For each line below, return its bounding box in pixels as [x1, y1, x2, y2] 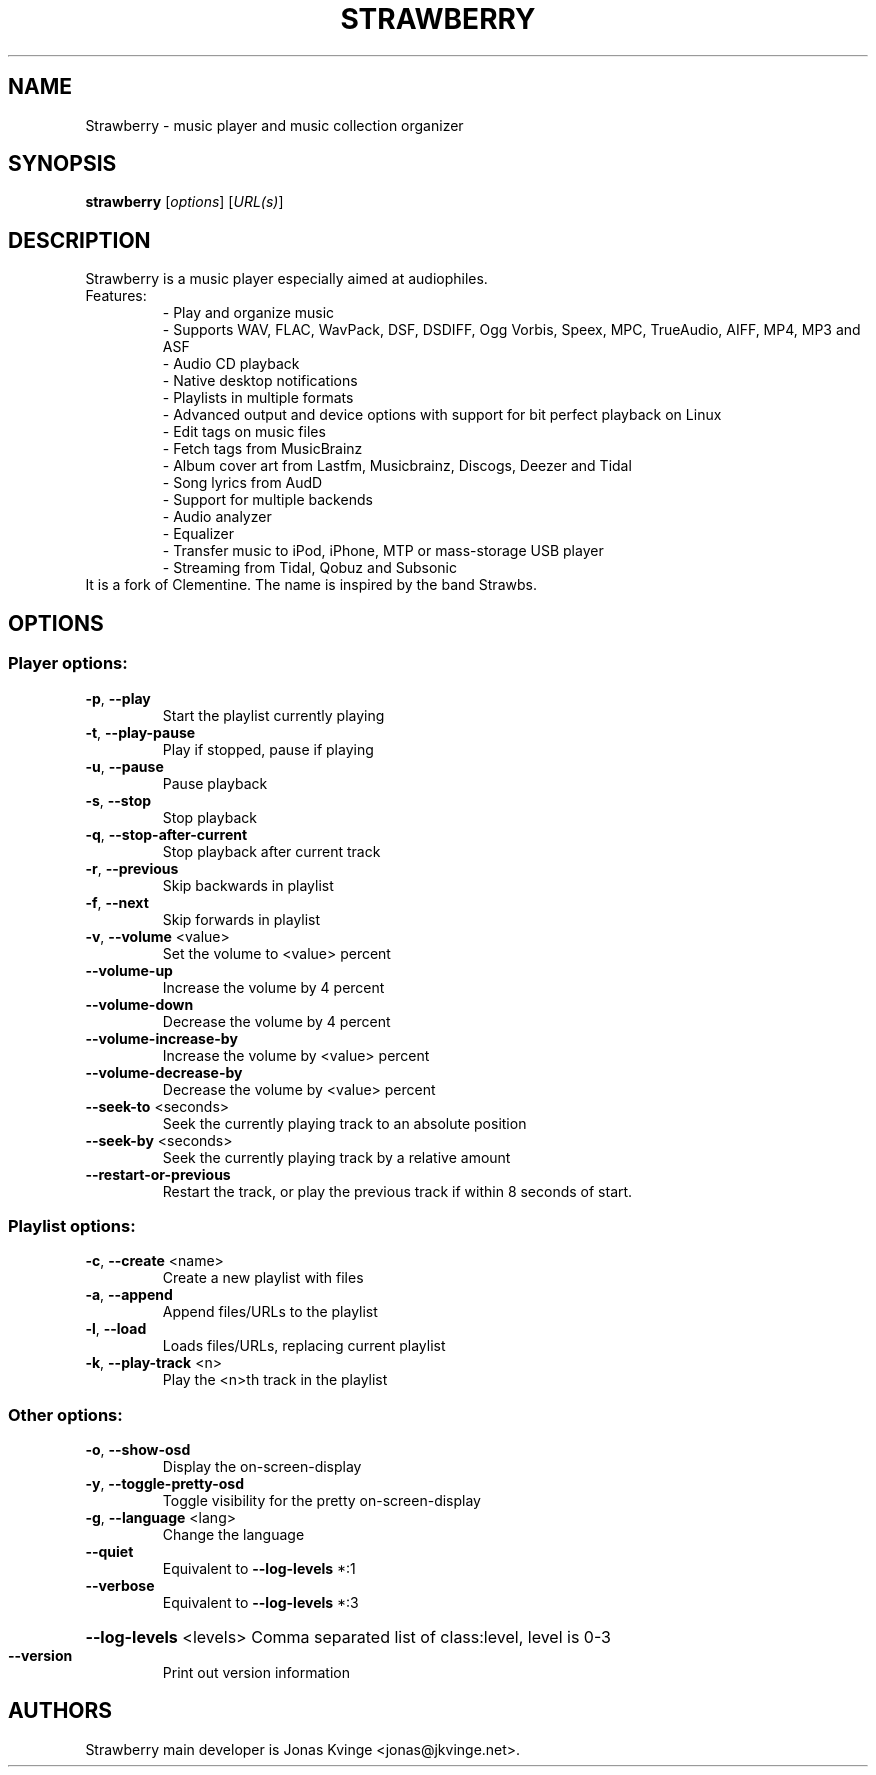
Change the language [162, 1526, 305, 1543]
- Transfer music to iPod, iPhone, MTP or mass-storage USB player [162, 542, 604, 560]
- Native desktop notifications [162, 372, 358, 390]
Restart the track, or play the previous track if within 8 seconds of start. [162, 1182, 633, 1200]
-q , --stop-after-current [85, 825, 248, 843]
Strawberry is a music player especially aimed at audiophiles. [85, 270, 488, 288]
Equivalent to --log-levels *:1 [162, 1560, 356, 1577]
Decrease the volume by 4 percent [162, 1012, 391, 1030]
